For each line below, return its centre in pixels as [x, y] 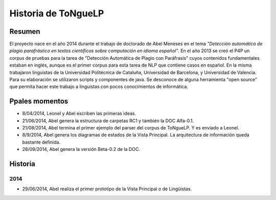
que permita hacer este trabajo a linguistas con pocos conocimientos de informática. [99, 86]
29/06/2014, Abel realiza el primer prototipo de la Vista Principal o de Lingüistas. [107, 189]
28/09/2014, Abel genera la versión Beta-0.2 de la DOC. [81, 149]
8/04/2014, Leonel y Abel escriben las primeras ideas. [79, 114]
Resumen [25, 31]
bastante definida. [41, 142]
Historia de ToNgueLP [57, 13]
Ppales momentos [39, 102]
